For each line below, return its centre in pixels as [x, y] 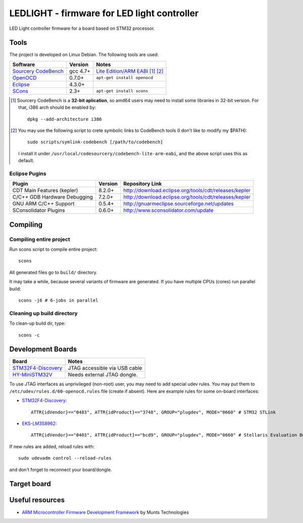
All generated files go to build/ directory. [54, 272]
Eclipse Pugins [28, 173]
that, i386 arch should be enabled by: [57, 107]
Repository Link [143, 184]
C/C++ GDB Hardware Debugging [53, 197]
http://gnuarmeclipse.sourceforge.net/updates [179, 204]
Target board [30, 484]
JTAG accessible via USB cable [105, 368]
